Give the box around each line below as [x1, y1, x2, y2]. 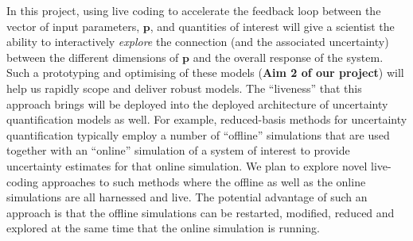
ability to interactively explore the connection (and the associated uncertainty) [6, 33, 389, 50]
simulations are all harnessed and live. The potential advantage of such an [6, 189, 368, 205]
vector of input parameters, [6, 17, 140, 34]
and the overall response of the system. [193, 48, 384, 65]
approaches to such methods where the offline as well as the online [41, 173, 366, 189]
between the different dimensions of [6, 48, 179, 65]
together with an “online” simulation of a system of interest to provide [6, 142, 350, 159]
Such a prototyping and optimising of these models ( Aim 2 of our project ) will [6, 64, 404, 81]
